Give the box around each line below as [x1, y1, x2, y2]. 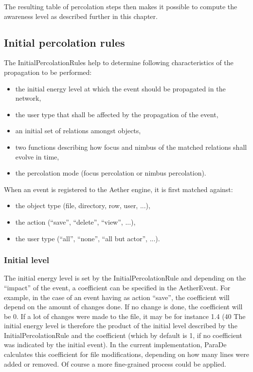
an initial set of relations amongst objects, [15, 125, 141, 136]
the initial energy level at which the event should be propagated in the [15, 83, 226, 93]
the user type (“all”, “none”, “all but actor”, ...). [15, 233, 160, 243]
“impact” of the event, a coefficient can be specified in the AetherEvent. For [4, 282, 231, 292]
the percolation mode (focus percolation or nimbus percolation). [15, 168, 206, 178]
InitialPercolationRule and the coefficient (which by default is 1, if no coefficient [4, 330, 242, 340]
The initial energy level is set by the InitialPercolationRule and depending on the [4, 273, 246, 283]
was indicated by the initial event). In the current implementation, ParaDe [4, 339, 227, 350]
